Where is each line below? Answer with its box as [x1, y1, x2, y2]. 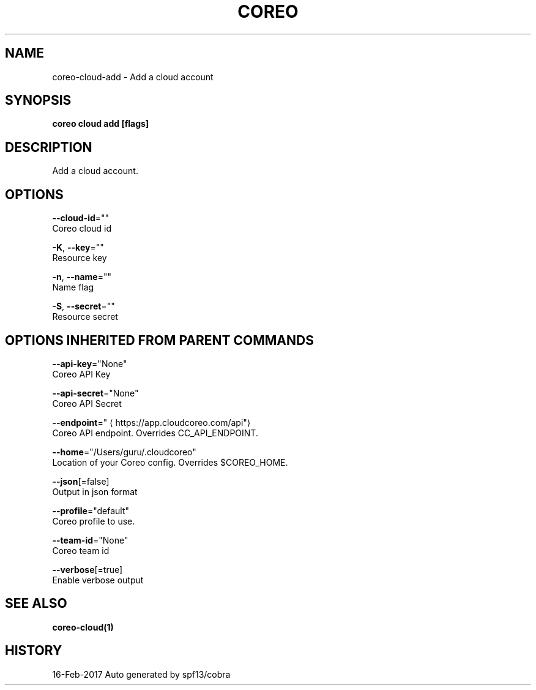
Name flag [52, 282, 94, 293]
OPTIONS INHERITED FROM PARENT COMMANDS [5, 332, 314, 348]
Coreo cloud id [52, 223, 112, 234]
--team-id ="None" [52, 534, 128, 545]
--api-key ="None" [52, 358, 127, 369]
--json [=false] [52, 476, 110, 487]
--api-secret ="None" [52, 387, 139, 398]
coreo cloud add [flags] [52, 118, 149, 129]
